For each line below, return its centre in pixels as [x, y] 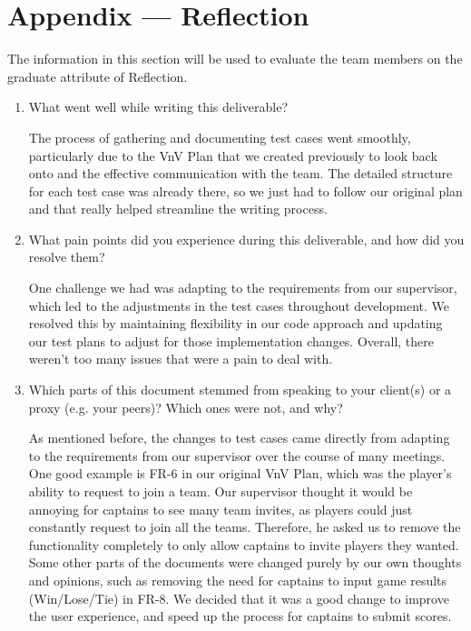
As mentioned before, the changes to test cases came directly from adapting [239, 438]
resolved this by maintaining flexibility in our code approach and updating [235, 323]
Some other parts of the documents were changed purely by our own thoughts [245, 562]
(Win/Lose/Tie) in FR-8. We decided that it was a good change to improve [239, 598]
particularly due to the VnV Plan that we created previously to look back [233, 155]
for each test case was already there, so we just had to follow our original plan [245, 190]
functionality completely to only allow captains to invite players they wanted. [244, 544]
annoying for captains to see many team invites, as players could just [221, 509]
